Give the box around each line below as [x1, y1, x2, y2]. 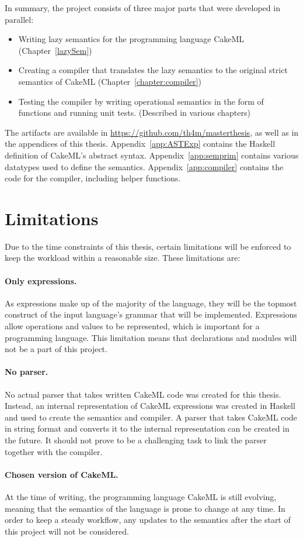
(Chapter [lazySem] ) [18, 44, 92, 56]
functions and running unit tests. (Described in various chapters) [18, 106, 250, 119]
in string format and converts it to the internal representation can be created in [5, 422, 290, 435]
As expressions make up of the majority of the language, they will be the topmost [5, 297, 297, 309]
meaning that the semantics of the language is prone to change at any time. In [5, 502, 285, 514]
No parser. [5, 366, 48, 378]
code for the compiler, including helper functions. [5, 172, 181, 184]
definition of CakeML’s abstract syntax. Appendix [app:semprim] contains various [5, 149, 299, 161]
